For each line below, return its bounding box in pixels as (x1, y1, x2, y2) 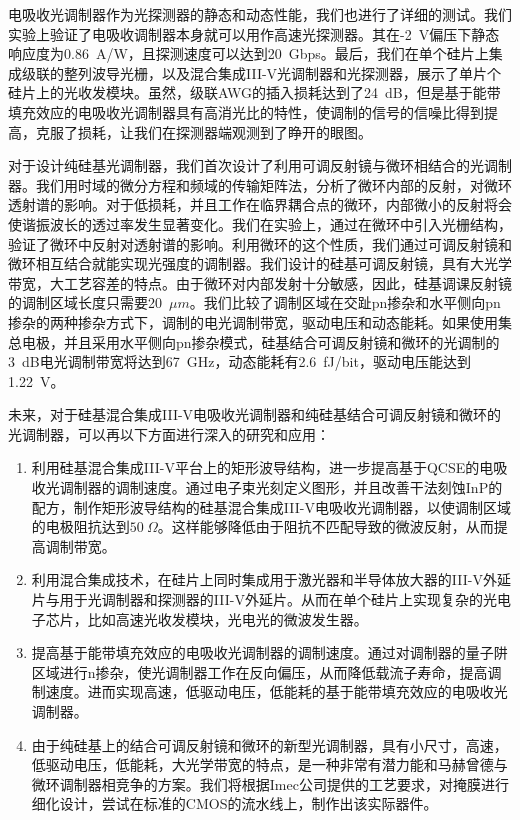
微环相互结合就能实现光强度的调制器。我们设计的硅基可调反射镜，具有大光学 (8, 253, 512, 274)
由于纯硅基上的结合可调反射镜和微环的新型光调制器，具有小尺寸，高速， (31, 734, 508, 755)
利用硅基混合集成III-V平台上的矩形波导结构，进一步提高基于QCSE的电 (31, 457, 494, 478)
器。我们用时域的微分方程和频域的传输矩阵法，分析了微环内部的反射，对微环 (8, 174, 512, 195)
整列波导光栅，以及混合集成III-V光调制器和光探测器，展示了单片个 (63, 62, 502, 83)
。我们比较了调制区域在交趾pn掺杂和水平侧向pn (189, 292, 501, 313)
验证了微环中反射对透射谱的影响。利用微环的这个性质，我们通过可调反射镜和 (8, 233, 512, 254)
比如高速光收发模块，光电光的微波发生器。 (87, 608, 368, 629)
